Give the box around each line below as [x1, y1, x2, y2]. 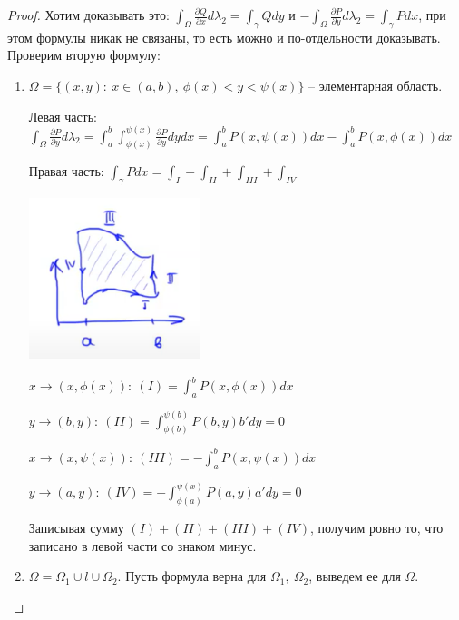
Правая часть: [28, 162, 104, 181]
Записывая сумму [28, 517, 124, 536]
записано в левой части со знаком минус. [28, 536, 257, 555]
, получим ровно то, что [310, 517, 444, 536]
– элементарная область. [308, 75, 443, 94]
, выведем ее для [308, 566, 401, 586]
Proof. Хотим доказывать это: [7, 5, 170, 24]
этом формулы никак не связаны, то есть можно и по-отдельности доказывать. [7, 27, 441, 46]
